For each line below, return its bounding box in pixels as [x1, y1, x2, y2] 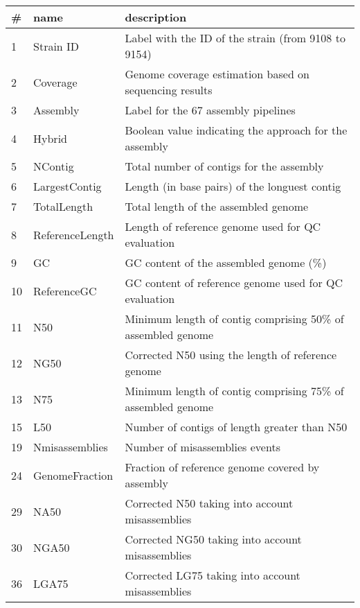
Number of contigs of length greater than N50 [125, 419, 348, 435]
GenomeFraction [33, 467, 114, 483]
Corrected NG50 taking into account [125, 531, 302, 547]
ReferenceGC [33, 282, 97, 299]
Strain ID [33, 37, 80, 54]
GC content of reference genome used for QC [125, 275, 343, 290]
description [125, 9, 187, 25]
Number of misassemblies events [125, 439, 280, 455]
